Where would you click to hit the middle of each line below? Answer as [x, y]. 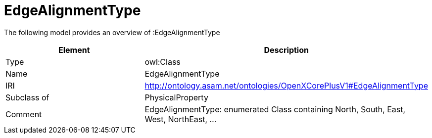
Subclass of [27, 97]
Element [74, 50]
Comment [24, 114]
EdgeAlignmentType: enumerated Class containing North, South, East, [275, 109]
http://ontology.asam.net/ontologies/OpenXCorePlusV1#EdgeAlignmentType [286, 85]
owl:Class [163, 62]
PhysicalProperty [176, 97]
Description [286, 50]
